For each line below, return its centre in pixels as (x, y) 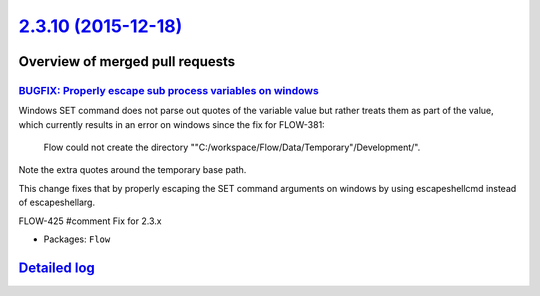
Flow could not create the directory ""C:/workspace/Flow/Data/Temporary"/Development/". (232, 147)
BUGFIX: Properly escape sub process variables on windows (168, 90)
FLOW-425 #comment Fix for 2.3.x (90, 221)
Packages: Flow (77, 239)
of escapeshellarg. (56, 202)
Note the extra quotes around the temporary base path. (132, 170)
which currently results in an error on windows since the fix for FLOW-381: (171, 124)
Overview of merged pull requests (127, 61)
